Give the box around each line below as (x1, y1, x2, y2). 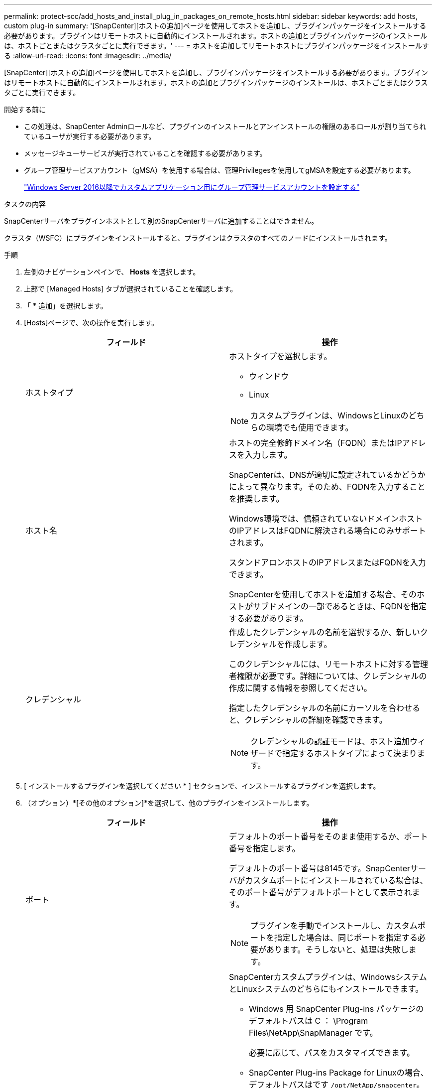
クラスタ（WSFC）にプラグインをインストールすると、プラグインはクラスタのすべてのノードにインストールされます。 (4, 234, 392, 242)
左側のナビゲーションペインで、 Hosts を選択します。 (24, 268, 200, 276)
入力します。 (245, 450, 292, 460)
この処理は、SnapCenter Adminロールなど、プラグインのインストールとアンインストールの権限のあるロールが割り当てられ (24, 122, 427, 131)
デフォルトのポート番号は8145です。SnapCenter (229, 863, 411, 873)
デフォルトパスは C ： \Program (249, 1016, 368, 1026)
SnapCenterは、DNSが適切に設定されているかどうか (229, 470, 426, 480)
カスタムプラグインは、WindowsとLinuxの (250, 410, 409, 420)
